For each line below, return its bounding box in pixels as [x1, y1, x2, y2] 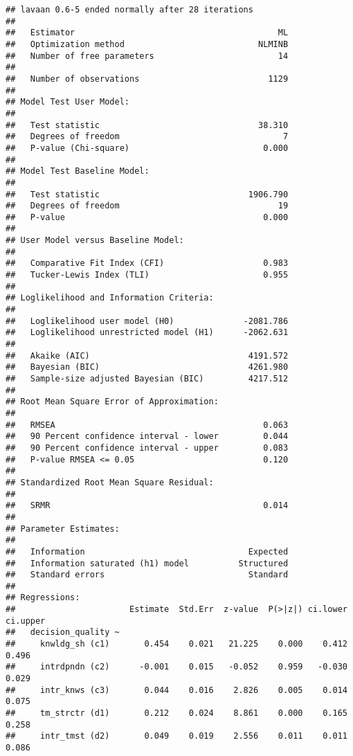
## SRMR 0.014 [6, 501, 289, 511]
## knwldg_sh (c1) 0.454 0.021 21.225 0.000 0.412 [6, 639, 347, 649]
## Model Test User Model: [6, 97, 129, 107]
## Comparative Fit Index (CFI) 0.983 [6, 258, 289, 269]
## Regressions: [6, 593, 80, 603]
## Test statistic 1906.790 [6, 189, 289, 199]
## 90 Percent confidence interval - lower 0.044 [6, 431, 289, 442]
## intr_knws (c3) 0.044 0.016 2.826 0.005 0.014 [6, 685, 347, 695]
